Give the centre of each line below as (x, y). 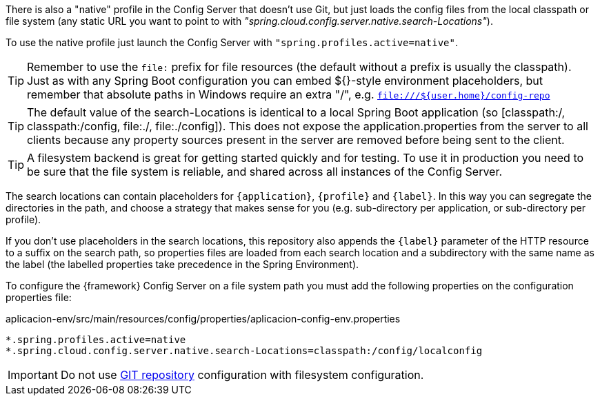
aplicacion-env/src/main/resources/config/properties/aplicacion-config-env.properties (203, 319)
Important (33, 375)
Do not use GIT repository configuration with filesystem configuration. (242, 375)
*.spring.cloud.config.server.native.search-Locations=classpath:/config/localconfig (244, 351)
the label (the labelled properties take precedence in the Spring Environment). (182, 264)
